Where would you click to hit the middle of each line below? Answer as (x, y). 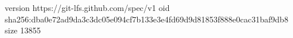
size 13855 (23, 30)
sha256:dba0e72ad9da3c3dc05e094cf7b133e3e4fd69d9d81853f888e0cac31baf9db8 (146, 19)
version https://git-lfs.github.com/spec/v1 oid (87, 7)
